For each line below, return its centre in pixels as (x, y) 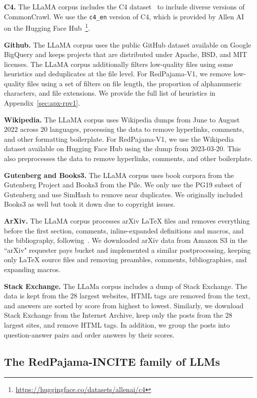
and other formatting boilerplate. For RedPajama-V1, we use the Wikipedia (119, 139)
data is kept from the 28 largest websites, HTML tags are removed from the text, (127, 296)
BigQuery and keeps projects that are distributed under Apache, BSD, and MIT (126, 54)
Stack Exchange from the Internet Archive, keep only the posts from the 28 (118, 315)
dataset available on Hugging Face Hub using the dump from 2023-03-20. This (123, 148)
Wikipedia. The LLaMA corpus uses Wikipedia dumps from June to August (122, 119)
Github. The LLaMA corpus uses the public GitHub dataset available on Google (128, 44)
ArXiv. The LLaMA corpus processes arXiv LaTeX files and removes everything (127, 221)
